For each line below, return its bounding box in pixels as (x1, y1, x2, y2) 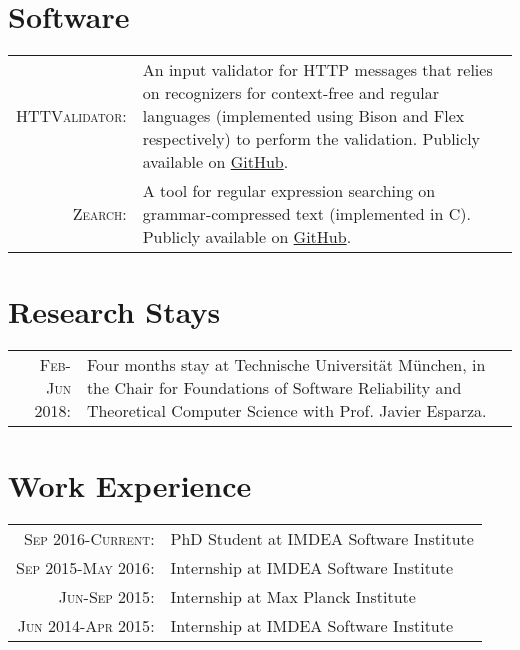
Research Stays (8, 291, 221, 332)
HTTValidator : (16, 104, 127, 128)
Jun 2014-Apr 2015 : (17, 614, 155, 638)
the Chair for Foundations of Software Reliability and (86, 376, 462, 400)
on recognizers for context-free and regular (142, 81, 440, 105)
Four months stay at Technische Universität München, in (86, 353, 486, 377)
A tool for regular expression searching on (142, 179, 436, 203)
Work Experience (8, 465, 252, 506)
